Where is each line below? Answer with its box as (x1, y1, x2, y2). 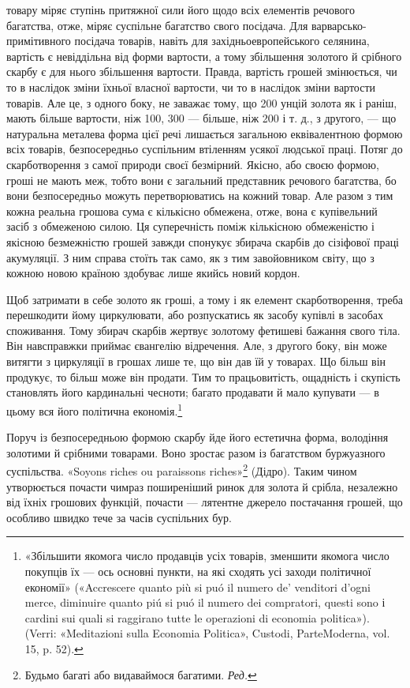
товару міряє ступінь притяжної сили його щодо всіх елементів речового (6, 2, 355, 17)
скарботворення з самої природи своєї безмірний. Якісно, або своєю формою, (6, 156, 379, 172)
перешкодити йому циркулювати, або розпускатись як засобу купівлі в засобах (6, 306, 384, 323)
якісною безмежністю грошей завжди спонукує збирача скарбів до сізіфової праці (6, 233, 400, 250)
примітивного (6, 32, 71, 49)
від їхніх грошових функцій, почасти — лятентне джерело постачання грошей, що (6, 494, 403, 510)
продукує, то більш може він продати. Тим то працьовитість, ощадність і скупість (6, 368, 401, 385)
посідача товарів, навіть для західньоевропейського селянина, (74, 32, 370, 49)
